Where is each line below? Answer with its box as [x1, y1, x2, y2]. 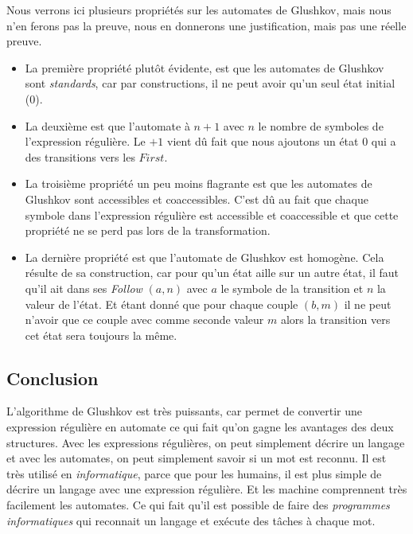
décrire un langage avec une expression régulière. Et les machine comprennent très [6, 481, 407, 497]
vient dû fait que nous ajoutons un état [166, 133, 359, 150]
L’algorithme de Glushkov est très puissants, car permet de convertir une [6, 403, 363, 419]
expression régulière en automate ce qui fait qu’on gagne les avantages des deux [6, 419, 394, 435]
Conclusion [6, 365, 99, 390]
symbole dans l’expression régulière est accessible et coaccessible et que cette [25, 206, 399, 223]
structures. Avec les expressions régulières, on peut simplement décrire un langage [6, 434, 405, 450]
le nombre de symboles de [258, 117, 384, 134]
